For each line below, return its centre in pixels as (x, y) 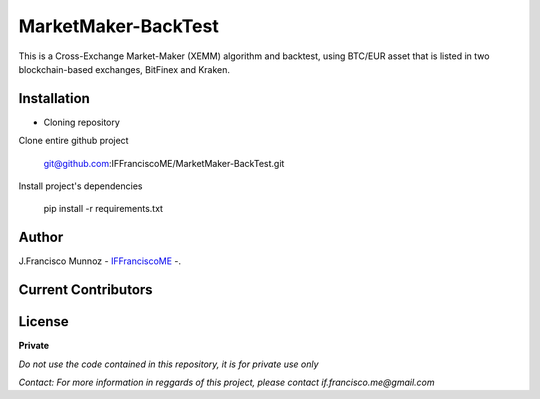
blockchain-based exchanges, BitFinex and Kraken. (124, 69)
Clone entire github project (73, 141)
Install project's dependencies (80, 186)
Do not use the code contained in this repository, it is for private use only (168, 364)
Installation (54, 98)
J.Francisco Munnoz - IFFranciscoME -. (100, 261)
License (43, 321)
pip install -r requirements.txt (103, 209)
